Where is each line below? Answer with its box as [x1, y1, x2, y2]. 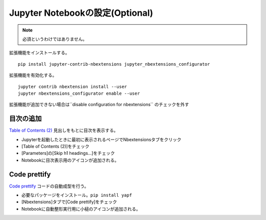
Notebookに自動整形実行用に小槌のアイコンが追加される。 [21, 206, 140, 212]
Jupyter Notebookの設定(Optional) [9, 7, 154, 18]
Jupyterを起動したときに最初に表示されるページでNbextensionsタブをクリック [21, 136, 182, 143]
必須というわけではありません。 [22, 36, 87, 42]
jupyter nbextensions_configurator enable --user [18, 90, 140, 96]
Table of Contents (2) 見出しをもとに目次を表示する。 [9, 127, 118, 133]
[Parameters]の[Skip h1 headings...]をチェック [21, 150, 115, 156]
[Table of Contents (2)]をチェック [21, 143, 90, 149]
